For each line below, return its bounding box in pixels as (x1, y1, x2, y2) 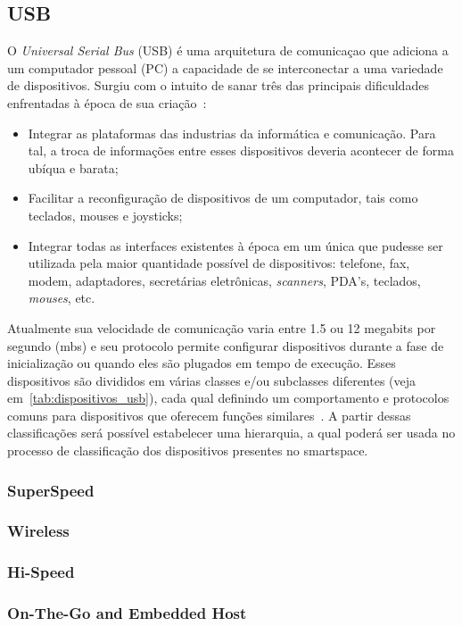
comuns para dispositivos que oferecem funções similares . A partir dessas (7, 405, 411, 424)
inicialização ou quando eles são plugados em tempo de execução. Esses (7, 354, 396, 372)
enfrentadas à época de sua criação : (7, 93, 207, 112)
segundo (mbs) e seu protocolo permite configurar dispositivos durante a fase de (7, 336, 444, 355)
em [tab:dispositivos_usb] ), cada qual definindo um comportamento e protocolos (7, 388, 450, 407)
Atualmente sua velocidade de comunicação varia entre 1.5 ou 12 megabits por (7, 318, 436, 337)
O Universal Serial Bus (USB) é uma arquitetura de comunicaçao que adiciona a (7, 41, 449, 60)
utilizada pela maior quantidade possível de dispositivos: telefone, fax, (28, 254, 410, 272)
